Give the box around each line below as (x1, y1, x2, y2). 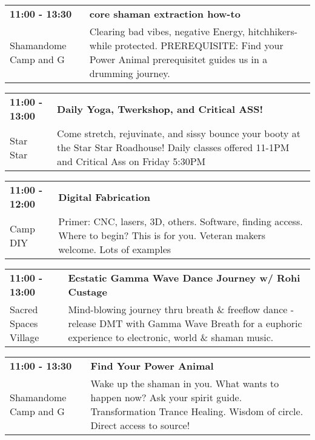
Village (10, 330, 39, 344)
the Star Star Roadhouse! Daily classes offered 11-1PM (57, 140, 290, 154)
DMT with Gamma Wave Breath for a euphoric (99, 316, 302, 330)
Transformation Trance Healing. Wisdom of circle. (90, 404, 303, 418)
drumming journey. (89, 66, 170, 80)
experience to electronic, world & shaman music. (68, 330, 274, 344)
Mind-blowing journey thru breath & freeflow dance (68, 302, 288, 316)
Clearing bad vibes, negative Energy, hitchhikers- (89, 24, 298, 38)
